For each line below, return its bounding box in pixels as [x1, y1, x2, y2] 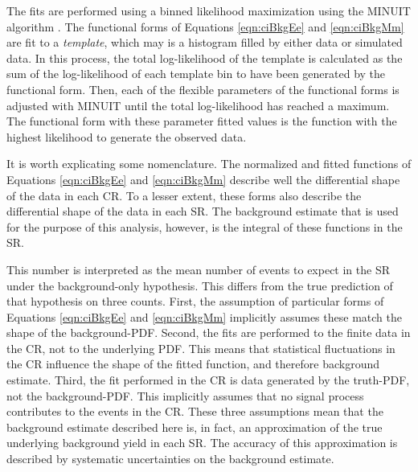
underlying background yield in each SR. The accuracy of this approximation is [6, 434, 398, 451]
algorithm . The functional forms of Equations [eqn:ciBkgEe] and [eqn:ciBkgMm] [6, 18, 404, 35]
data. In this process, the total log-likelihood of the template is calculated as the [6, 49, 403, 66]
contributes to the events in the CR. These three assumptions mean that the [6, 403, 383, 420]
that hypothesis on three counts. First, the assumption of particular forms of [6, 293, 384, 310]
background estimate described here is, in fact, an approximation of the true [6, 418, 383, 435]
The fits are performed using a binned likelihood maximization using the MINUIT [6, 2, 411, 18]
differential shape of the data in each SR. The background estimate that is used [6, 203, 399, 220]
